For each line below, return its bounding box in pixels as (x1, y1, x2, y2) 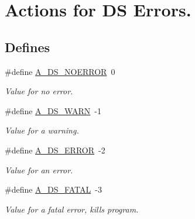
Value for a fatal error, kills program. (5, 203, 139, 215)
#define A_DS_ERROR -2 (5, 143, 105, 156)
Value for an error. (5, 163, 73, 176)
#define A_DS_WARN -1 (5, 104, 101, 117)
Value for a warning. (5, 124, 79, 136)
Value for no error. (5, 85, 73, 97)
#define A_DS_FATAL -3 (5, 183, 102, 196)
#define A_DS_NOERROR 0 (5, 65, 115, 77)
